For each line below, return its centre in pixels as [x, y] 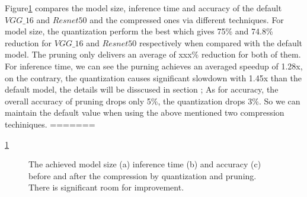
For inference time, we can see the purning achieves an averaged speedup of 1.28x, [154, 66]
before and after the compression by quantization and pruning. [143, 175]
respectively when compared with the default [221, 42]
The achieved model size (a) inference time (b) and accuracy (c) [145, 164]
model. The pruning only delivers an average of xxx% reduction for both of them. [153, 54]
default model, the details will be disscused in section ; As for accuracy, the [142, 89]
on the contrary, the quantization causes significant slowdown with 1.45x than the [153, 77]
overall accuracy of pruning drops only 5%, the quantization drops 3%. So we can [153, 101]
